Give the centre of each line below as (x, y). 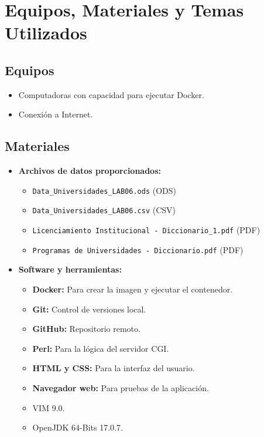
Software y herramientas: (70, 269)
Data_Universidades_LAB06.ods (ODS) (104, 190)
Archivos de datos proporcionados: (90, 171)
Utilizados (46, 33)
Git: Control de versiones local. (89, 309)
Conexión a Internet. (56, 114)
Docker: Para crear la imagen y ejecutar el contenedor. (133, 289)
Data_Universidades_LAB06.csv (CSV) (104, 210)
